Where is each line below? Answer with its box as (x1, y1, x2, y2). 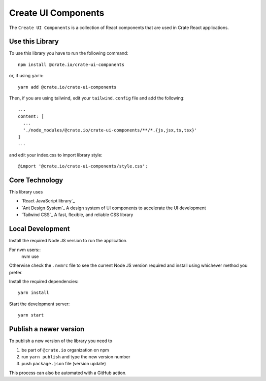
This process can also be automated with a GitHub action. (9, 370, 127, 376)
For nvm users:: (9, 247, 41, 253)
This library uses (9, 189, 43, 195)
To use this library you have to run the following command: (9, 50, 129, 56)
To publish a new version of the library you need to (9, 338, 113, 344)
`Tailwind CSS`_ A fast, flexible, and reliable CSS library (21, 212, 133, 218)
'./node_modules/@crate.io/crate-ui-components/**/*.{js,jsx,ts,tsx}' (23, 127, 197, 133)
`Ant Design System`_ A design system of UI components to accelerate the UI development (21, 205, 206, 211)
